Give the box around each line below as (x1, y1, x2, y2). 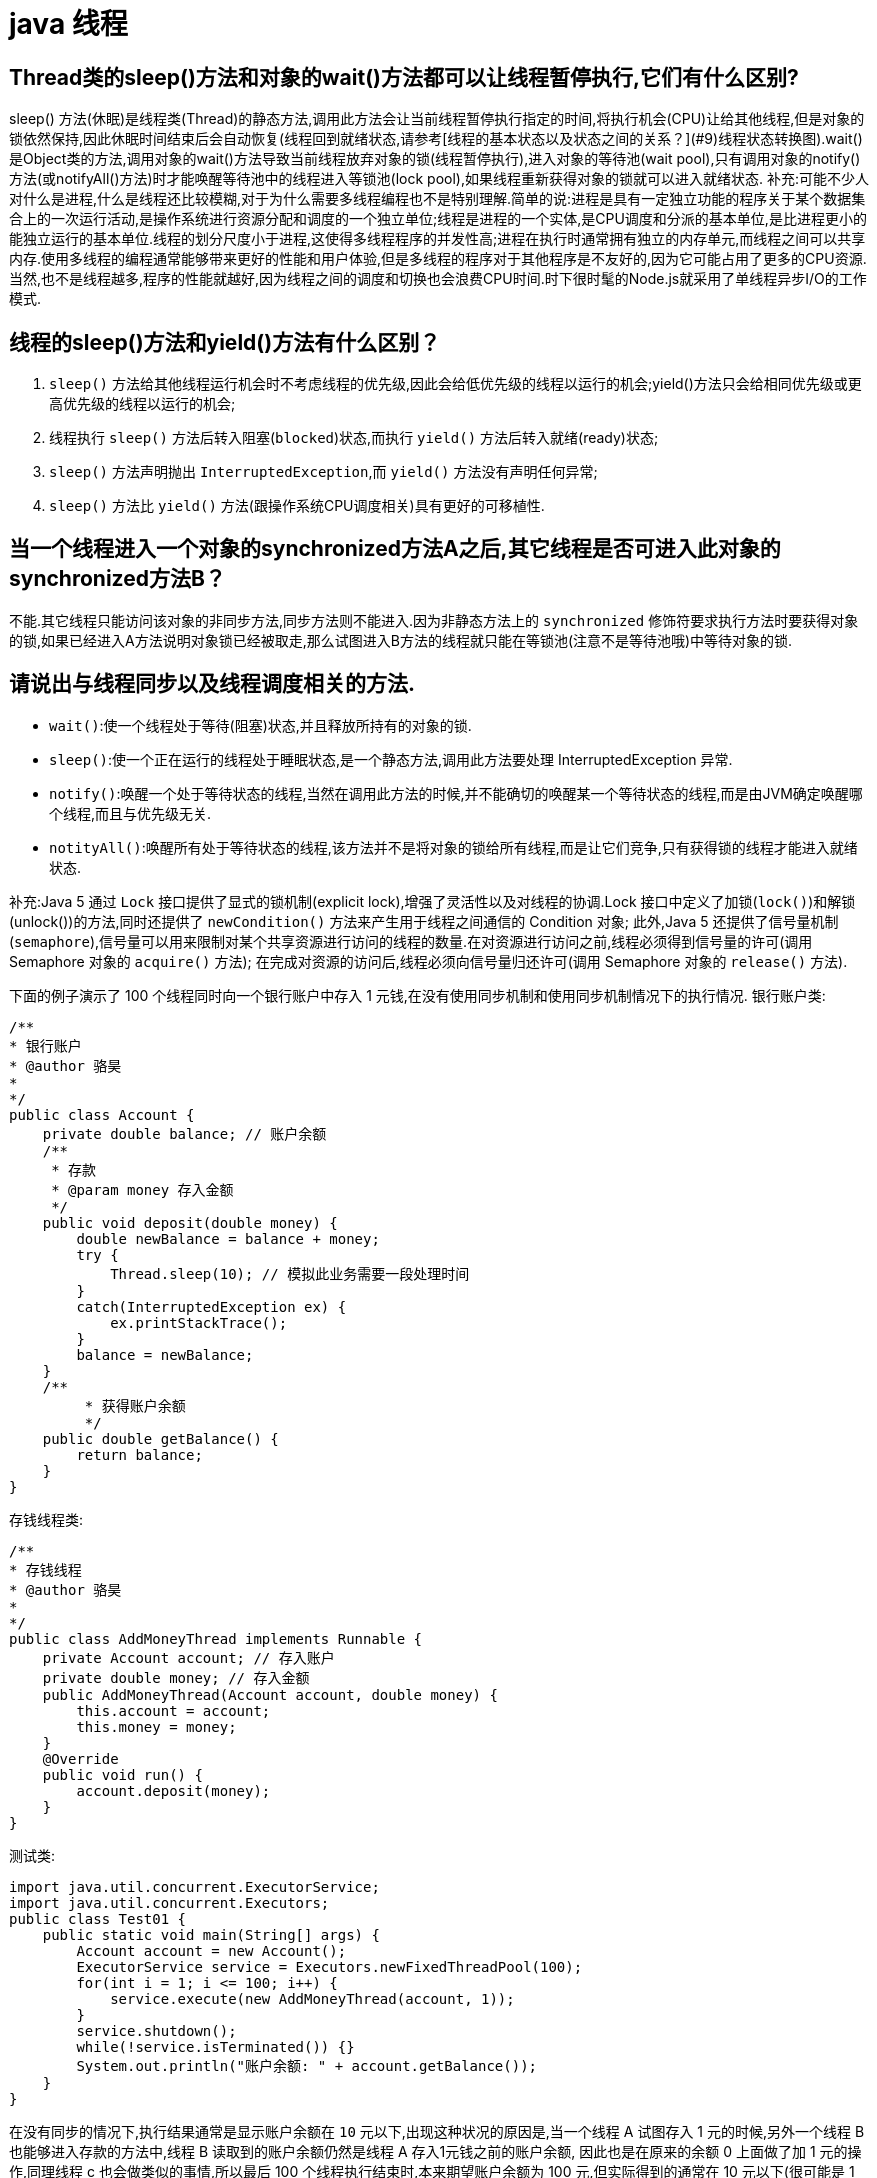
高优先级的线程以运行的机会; (49, 395, 236, 413)
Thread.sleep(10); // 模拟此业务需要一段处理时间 (110, 1265, 470, 1282)
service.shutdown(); (76, 2022, 237, 2039)
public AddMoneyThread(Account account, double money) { (42, 1686, 498, 1703)
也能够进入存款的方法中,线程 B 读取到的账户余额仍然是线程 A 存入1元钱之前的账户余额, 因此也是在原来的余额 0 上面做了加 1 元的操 (9, 2142, 862, 2160)
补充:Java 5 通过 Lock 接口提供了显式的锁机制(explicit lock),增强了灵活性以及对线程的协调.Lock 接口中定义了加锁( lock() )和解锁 (9, 892, 856, 910)
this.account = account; (76, 1702, 271, 1719)
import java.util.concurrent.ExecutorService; (9, 1878, 380, 1895)
